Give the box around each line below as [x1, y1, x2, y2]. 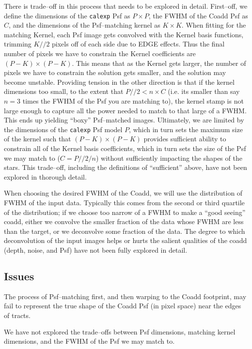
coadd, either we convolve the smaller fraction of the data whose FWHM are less [4, 216, 244, 227]
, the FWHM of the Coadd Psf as [148, 10, 248, 20]
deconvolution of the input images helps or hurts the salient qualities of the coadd [4, 235, 247, 245]
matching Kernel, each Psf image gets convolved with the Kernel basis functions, [4, 29, 244, 39]
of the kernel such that [4, 134, 71, 144]
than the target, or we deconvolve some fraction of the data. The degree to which [4, 226, 245, 236]
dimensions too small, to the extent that [4, 86, 124, 96]
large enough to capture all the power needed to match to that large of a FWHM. [4, 105, 247, 115]
